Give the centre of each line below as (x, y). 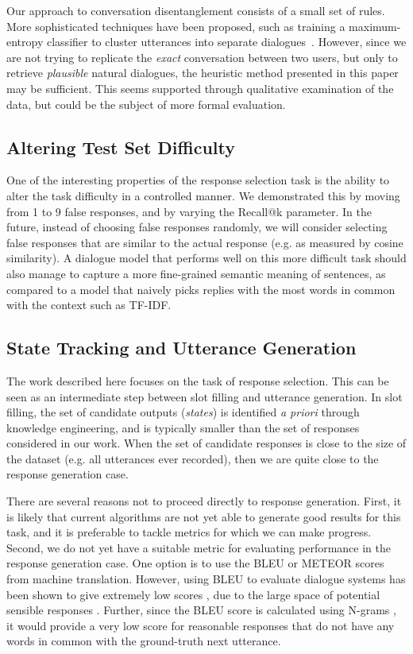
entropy (25, 42)
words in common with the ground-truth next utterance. (144, 641)
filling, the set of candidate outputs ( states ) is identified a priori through (183, 412)
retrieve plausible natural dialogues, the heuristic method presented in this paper (203, 73)
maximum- (375, 26)
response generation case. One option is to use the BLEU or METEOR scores (195, 563)
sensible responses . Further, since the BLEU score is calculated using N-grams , (201, 610)
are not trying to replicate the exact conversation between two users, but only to (202, 57)
